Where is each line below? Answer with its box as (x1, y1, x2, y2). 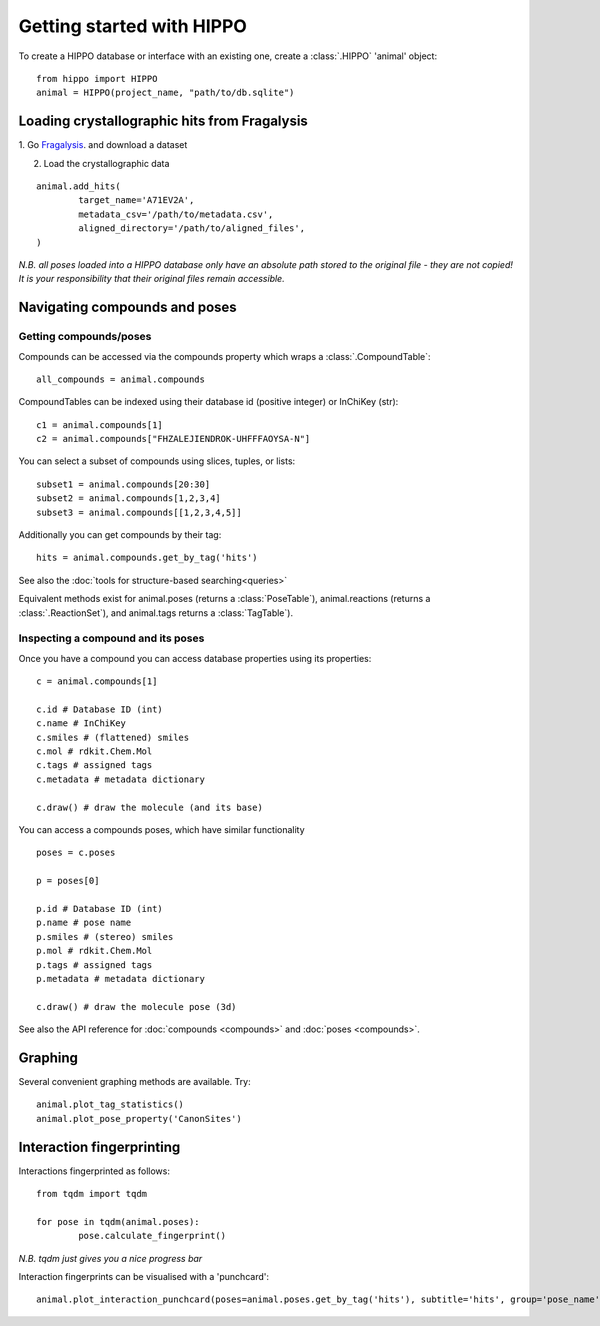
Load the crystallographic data (43, 157, 170, 169)
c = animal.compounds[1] (36, 676, 158, 687)
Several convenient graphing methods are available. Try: (18, 1076, 251, 1088)
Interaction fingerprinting (18, 1138, 181, 1155)
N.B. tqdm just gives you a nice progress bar (18, 1252, 203, 1264)
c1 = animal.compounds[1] (36, 419, 164, 430)
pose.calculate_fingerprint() (78, 1230, 227, 1242)
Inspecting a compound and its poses (18, 631, 205, 645)
